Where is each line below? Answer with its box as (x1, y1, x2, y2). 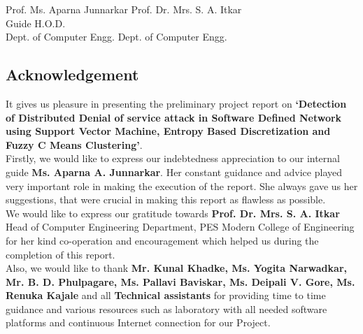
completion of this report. (6, 247, 115, 261)
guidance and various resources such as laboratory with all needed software (6, 301, 327, 316)
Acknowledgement (6, 64, 139, 85)
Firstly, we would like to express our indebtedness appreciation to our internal (6, 151, 341, 166)
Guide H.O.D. (6, 15, 66, 30)
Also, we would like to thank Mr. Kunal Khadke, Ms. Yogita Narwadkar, (6, 261, 347, 275)
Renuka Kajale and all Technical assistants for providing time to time (6, 288, 326, 303)
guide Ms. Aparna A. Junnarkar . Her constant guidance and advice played (6, 164, 342, 179)
